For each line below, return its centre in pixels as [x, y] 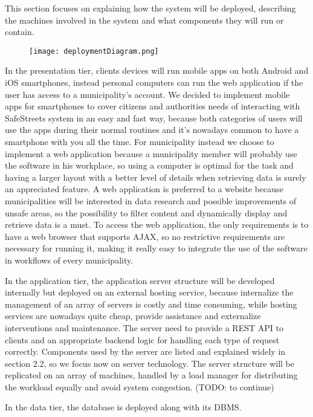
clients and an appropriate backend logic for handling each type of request [142, 339]
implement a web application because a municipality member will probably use [151, 153]
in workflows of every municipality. [69, 260]
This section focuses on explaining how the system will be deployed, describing [150, 8]
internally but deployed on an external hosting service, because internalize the [149, 292]
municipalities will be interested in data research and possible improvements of [151, 200]
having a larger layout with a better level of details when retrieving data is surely [156, 177]
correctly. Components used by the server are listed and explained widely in [145, 351]
